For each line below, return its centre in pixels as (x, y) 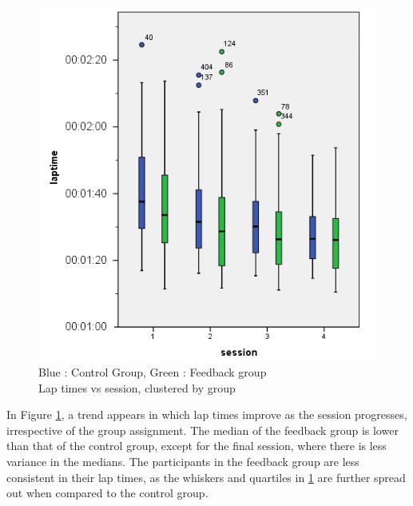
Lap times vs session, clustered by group (137, 387)
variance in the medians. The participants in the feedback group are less (183, 461)
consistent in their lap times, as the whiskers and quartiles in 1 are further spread (206, 477)
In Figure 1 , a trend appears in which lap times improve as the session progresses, (207, 414)
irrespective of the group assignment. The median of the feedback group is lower (203, 430)
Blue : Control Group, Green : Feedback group (153, 371)
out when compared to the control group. (107, 493)
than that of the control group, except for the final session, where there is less (197, 446)
